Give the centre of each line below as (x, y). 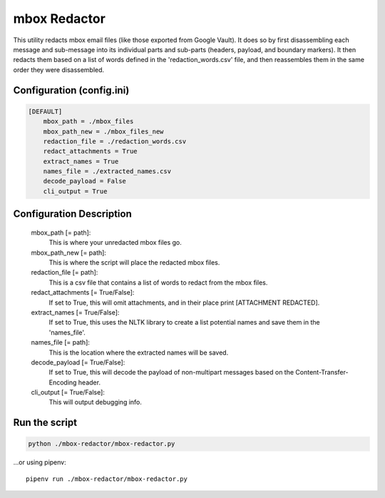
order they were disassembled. (59, 70)
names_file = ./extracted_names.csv (107, 172)
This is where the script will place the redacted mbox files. (134, 263)
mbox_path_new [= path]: (69, 253)
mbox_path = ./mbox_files (88, 122)
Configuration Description (72, 214)
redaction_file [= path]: (65, 273)
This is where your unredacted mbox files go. (115, 243)
